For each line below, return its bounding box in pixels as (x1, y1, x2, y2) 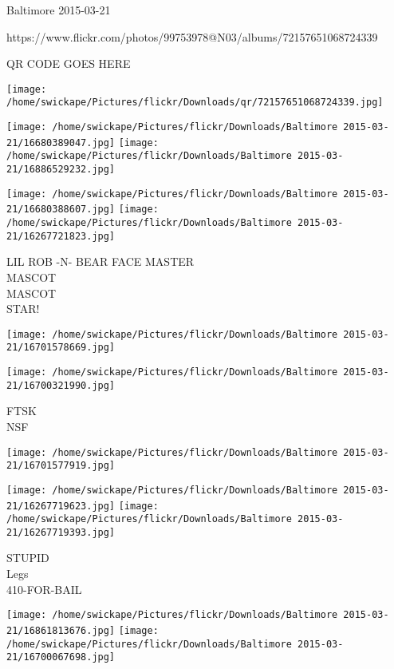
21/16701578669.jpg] (6, 342, 116, 354)
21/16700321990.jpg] (6, 379, 116, 391)
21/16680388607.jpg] (6, 204, 116, 216)
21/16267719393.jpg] (6, 526, 116, 538)
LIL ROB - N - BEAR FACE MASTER (6, 253, 195, 270)
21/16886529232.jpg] (6, 164, 116, 176)
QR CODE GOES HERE (6, 55, 131, 72)
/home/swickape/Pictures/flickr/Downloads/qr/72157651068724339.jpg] (6, 97, 384, 109)
